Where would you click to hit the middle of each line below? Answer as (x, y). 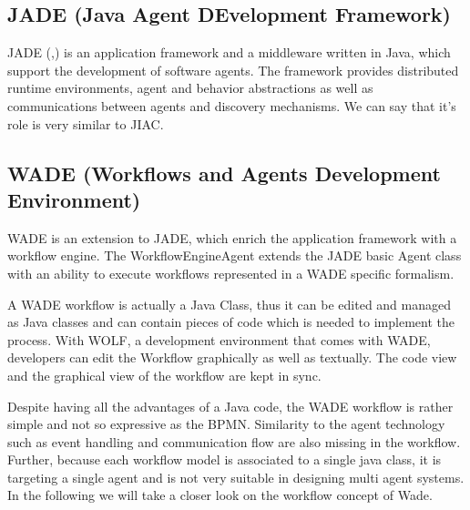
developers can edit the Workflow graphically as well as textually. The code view (232, 357)
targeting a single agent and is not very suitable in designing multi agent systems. (236, 477)
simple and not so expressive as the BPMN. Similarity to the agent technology (226, 424)
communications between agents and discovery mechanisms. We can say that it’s (232, 105)
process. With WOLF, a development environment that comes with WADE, (219, 339)
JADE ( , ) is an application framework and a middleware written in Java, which (229, 52)
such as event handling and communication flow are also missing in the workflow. (234, 441)
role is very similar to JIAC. (86, 123)
